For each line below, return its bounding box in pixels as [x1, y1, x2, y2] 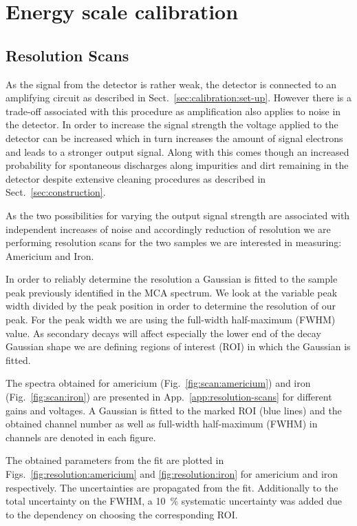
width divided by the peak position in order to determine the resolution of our [6, 299, 336, 313]
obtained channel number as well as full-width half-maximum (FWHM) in [6, 416, 318, 431]
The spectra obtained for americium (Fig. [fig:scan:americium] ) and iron [6, 376, 311, 390]
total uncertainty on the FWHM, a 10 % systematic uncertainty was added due [6, 494, 342, 508]
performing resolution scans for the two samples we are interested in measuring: [6, 235, 342, 250]
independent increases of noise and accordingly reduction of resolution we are [6, 221, 331, 236]
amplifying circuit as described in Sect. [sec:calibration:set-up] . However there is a [6, 90, 352, 105]
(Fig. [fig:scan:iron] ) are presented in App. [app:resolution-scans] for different [6, 390, 332, 404]
